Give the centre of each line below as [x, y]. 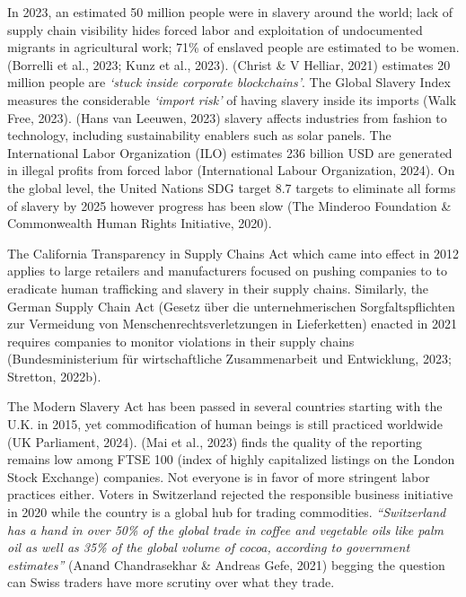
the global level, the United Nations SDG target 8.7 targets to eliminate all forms [232, 187]
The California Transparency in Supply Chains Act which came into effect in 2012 [233, 253]
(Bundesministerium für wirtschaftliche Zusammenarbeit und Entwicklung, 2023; [229, 359]
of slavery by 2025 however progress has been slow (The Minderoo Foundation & [229, 205]
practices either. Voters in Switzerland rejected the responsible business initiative [230, 494]
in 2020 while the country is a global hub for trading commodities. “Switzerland [227, 512]
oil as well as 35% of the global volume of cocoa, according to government [209, 547]
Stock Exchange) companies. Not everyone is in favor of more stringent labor [219, 476]
